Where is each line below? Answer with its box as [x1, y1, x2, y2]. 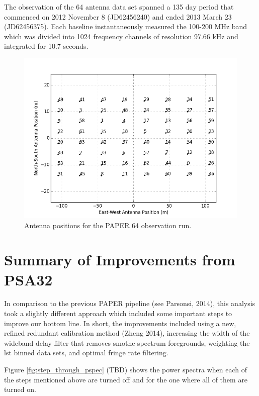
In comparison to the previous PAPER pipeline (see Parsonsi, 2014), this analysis [4, 298, 255, 309]
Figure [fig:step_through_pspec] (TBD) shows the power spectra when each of [4, 364, 247, 375]
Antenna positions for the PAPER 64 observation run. [24, 220, 192, 230]
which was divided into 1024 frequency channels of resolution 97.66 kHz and [4, 31, 238, 41]
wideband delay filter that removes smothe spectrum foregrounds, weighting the [4, 337, 250, 348]
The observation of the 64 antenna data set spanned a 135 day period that [4, 2, 234, 12]
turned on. [4, 384, 36, 394]
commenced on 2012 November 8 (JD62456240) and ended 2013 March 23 [4, 11, 232, 22]
